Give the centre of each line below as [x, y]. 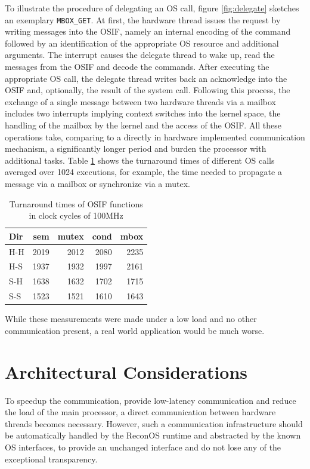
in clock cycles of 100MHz [76, 215]
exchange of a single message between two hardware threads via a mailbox [140, 101]
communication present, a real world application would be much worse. [135, 330]
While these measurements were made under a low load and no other [131, 319]
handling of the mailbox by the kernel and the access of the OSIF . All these [143, 125]
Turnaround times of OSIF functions [76, 203]
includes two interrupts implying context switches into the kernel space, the [143, 113]
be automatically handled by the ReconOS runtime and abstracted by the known [153, 435]
